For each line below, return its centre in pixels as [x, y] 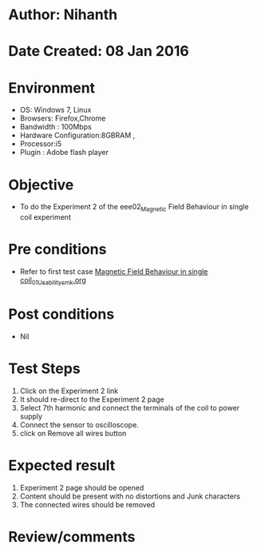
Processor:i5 [41, 144]
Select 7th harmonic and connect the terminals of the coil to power [130, 407]
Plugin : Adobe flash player [64, 153]
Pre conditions [57, 250]
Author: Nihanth [63, 15]
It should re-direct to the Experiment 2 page [92, 399]
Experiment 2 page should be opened [82, 487]
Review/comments [72, 536]
